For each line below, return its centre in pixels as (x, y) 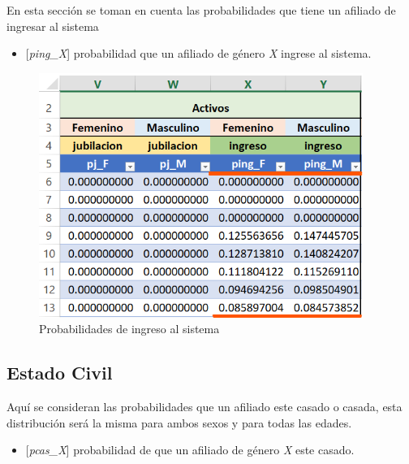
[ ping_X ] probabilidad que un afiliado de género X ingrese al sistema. (198, 53)
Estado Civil (60, 373)
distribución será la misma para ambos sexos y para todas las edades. (179, 422)
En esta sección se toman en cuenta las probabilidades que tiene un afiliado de (201, 10)
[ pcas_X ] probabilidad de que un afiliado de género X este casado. (190, 450)
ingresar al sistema (53, 26)
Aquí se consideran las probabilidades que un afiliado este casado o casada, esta (204, 406)
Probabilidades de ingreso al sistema (129, 329)
